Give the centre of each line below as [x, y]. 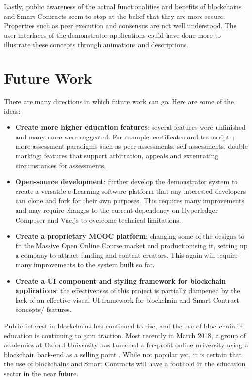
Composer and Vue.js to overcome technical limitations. [98, 219]
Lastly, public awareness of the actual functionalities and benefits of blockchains [123, 6]
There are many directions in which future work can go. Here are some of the [119, 101]
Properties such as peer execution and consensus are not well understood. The [120, 26]
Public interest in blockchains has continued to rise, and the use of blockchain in [124, 325]
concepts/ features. [43, 309]
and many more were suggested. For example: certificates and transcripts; [125, 136]
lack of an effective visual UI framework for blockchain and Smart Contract [127, 300]
